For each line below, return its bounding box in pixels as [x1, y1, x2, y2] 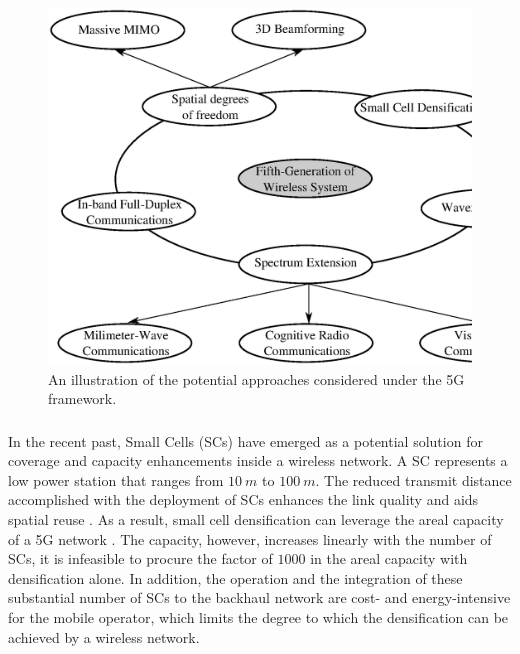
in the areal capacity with [310, 548, 468, 569]
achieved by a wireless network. [8, 626, 200, 647]
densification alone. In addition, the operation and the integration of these [8, 567, 463, 588]
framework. [48, 388, 117, 409]
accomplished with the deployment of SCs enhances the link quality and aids [8, 489, 479, 510]
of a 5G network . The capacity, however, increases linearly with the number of [8, 528, 492, 549]
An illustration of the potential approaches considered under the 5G [48, 368, 465, 389]
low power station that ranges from [8, 469, 224, 490]
